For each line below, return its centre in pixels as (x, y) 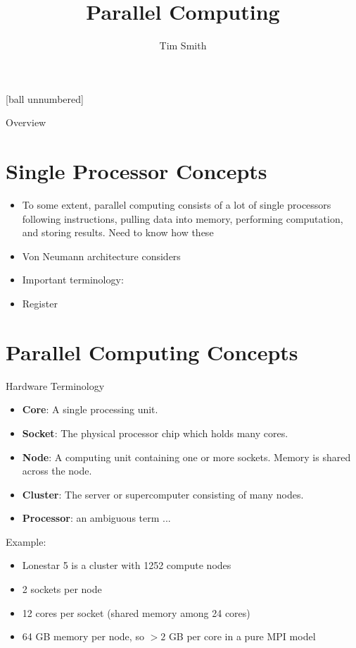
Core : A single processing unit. (90, 409)
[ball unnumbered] (45, 98)
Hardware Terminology (55, 385)
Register (40, 303)
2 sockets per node (62, 589)
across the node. (57, 471)
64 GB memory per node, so (83, 636)
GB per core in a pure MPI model (242, 636)
